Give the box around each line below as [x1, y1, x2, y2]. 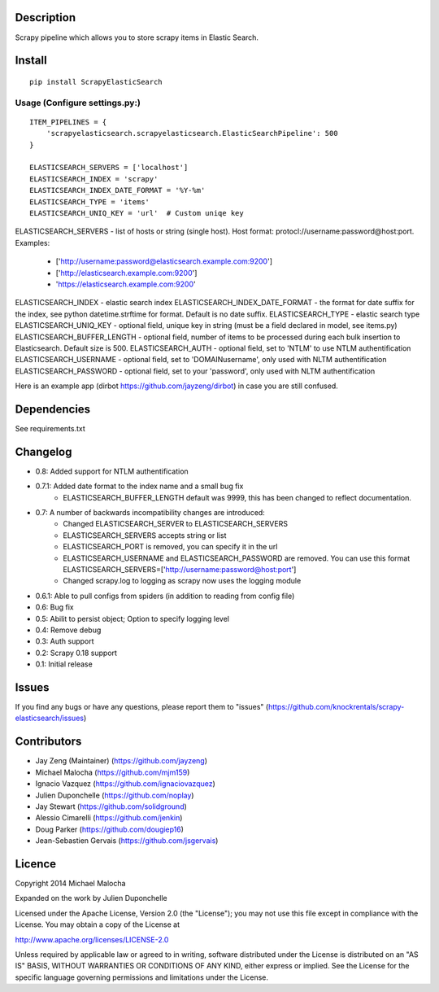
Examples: [15, 238, 50, 247]
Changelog [15, 444, 72, 459]
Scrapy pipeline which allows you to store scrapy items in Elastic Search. [15, 33, 259, 42]
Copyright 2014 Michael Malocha [15, 878, 126, 888]
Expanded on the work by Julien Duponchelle [15, 894, 167, 903]
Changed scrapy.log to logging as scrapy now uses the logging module [63, 576, 302, 586]
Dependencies [15, 402, 91, 416]
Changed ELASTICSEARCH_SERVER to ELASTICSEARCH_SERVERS [63, 519, 289, 529]
